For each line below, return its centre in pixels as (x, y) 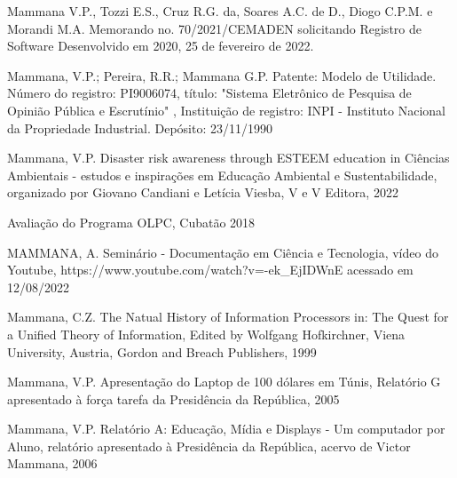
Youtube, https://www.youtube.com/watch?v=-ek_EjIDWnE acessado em (210, 270)
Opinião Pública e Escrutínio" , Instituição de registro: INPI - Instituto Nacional (226, 110)
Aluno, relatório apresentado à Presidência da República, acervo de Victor (209, 446)
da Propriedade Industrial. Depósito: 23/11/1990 (140, 127)
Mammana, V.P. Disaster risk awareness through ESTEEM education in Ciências (228, 158)
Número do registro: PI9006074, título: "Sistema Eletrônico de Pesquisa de (209, 93)
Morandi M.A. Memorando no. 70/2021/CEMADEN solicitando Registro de (214, 28)
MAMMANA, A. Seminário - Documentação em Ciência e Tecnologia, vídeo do (223, 252)
